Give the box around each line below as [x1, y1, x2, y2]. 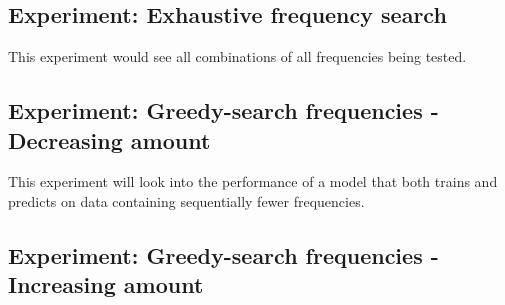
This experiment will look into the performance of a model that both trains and [8, 171, 498, 192]
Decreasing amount [8, 124, 211, 155]
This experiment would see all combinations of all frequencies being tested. [8, 46, 467, 67]
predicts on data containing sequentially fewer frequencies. [8, 190, 365, 211]
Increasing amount [8, 269, 204, 300]
